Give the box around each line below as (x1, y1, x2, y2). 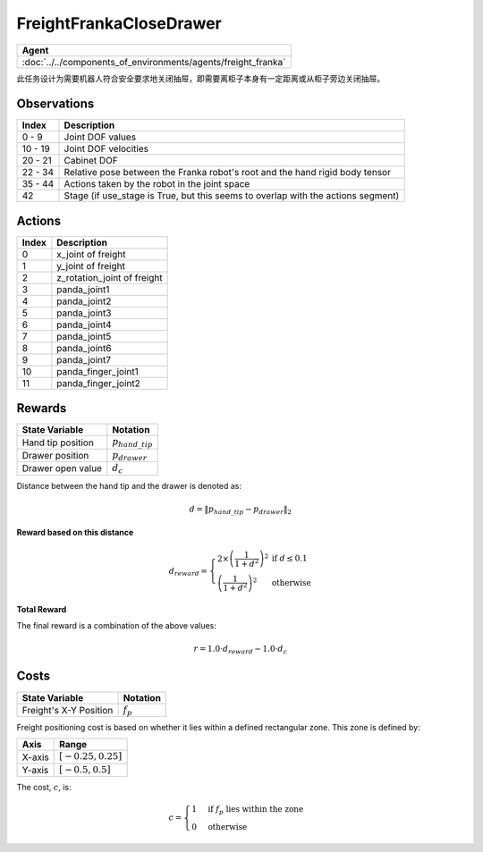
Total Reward (16, 603, 67, 614)
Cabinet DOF (64, 155, 118, 167)
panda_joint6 (56, 342, 112, 354)
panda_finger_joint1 (56, 365, 139, 377)
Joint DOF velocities (64, 143, 149, 156)
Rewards (16, 401, 67, 416)
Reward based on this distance (16, 527, 134, 538)
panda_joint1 (56, 283, 110, 295)
